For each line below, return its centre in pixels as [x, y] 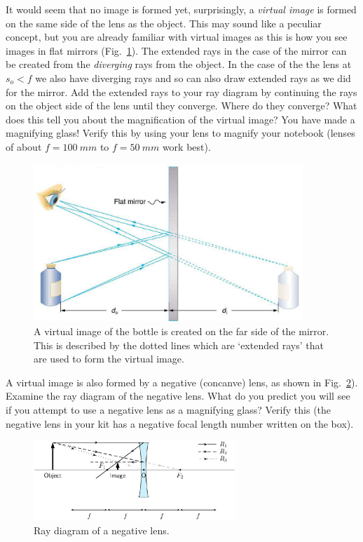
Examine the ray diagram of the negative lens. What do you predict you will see [178, 396]
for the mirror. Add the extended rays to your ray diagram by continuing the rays [181, 92]
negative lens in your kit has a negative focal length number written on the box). [180, 423]
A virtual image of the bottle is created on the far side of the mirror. [181, 331]
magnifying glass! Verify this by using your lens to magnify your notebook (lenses [180, 133]
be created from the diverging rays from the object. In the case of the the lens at [179, 64]
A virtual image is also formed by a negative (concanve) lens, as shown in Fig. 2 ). [182, 382]
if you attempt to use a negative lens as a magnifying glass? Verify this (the [169, 409]
